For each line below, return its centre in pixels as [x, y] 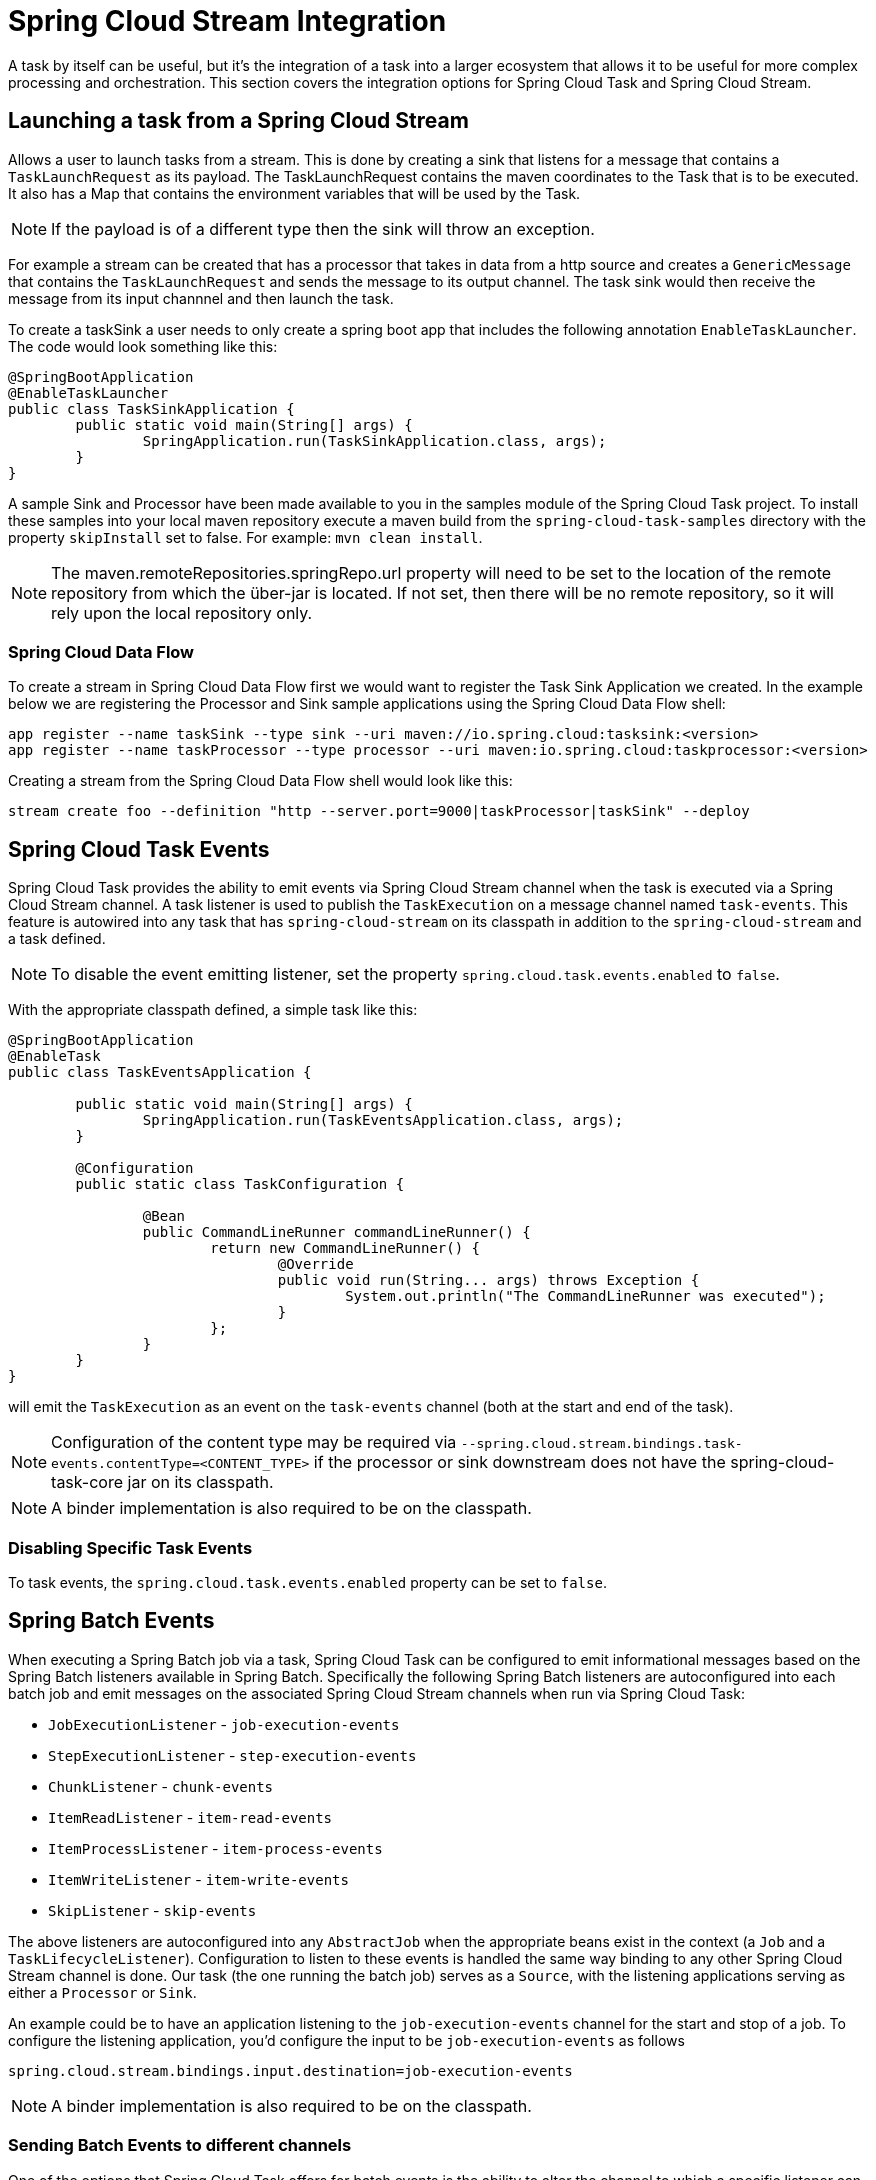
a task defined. [57, 939]
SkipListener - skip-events [152, 1910]
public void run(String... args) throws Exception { [488, 1280]
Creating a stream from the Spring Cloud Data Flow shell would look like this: [260, 781]
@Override [315, 1264]
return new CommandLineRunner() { [345, 1248]
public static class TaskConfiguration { [240, 1184]
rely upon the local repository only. [182, 612]
